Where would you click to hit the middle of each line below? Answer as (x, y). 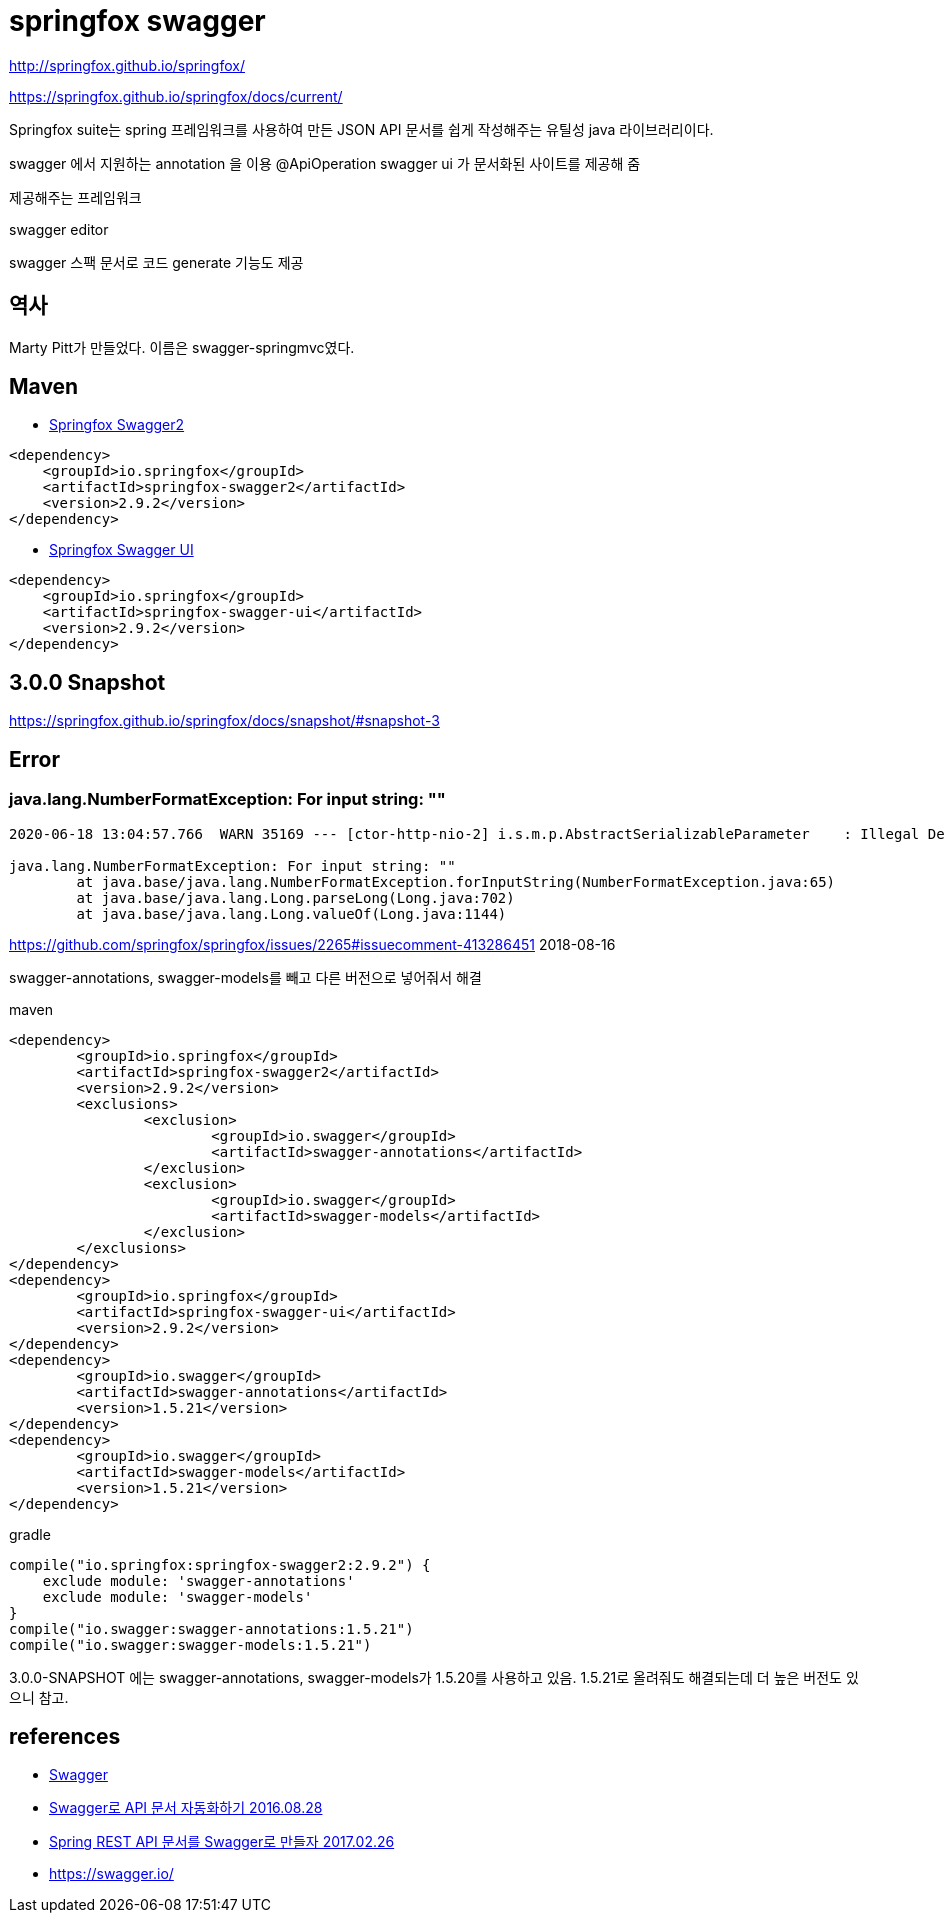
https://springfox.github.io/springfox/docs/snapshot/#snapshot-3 (224, 721)
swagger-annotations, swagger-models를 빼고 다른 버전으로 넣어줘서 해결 (245, 977)
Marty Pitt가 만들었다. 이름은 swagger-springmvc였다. (182, 347)
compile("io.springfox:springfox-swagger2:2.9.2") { (220, 1564)
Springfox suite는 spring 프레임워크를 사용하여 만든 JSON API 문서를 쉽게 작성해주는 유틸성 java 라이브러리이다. (361, 129)
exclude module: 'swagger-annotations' (198, 1580)
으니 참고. (39, 1697)
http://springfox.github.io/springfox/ (127, 65)
